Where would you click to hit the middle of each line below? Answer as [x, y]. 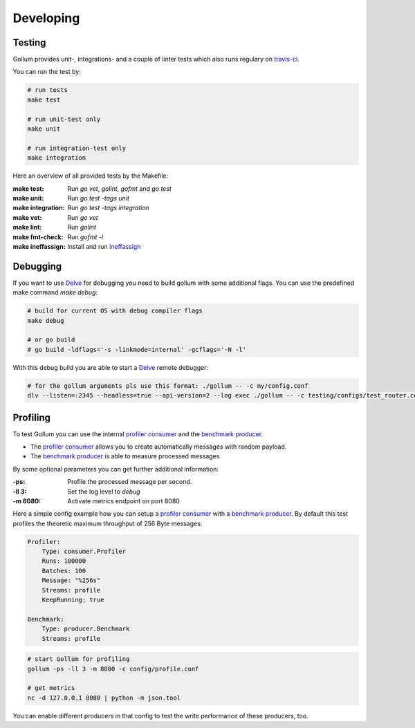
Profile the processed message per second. [130, 482]
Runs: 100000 [64, 561]
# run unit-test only [64, 119]
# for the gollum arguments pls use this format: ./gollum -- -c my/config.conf [168, 386]
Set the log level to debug [104, 492]
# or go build [51, 340]
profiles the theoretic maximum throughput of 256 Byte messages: [108, 523]
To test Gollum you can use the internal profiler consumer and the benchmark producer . [138, 434]
